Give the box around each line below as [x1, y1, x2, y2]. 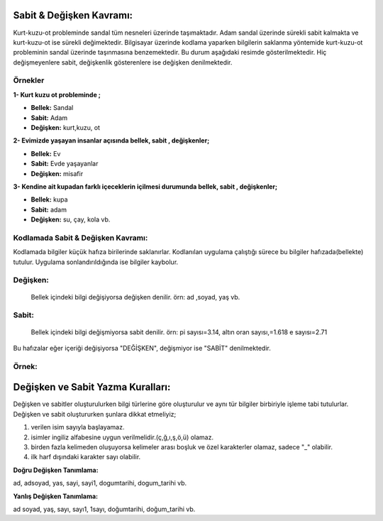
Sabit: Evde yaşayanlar [30, 160, 99, 168]
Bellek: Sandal [30, 104, 74, 112]
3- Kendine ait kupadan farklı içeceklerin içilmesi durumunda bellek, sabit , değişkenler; [13, 182, 278, 191]
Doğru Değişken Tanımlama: [13, 466, 99, 474]
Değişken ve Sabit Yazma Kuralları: [13, 381, 171, 393]
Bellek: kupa [30, 195, 68, 204]
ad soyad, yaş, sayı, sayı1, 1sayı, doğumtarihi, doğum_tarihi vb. [13, 505, 196, 513]
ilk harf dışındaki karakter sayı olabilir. [30, 453, 141, 461]
